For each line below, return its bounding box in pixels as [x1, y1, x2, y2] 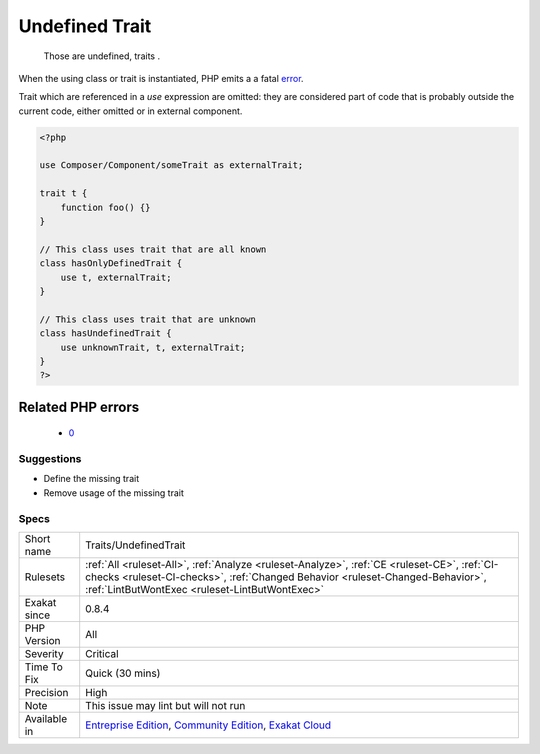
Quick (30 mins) [85, 666, 161, 680]
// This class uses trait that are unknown [39, 313, 257, 325]
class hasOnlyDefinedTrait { [39, 258, 183, 269]
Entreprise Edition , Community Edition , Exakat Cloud [85, 718, 332, 732]
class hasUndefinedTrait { [39, 328, 172, 339]
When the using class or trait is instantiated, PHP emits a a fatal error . [18, 72, 304, 84]
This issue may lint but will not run [85, 699, 246, 713]
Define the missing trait [43, 473, 140, 485]
